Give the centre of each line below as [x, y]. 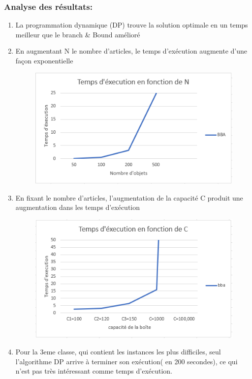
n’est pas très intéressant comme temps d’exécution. [94, 371]
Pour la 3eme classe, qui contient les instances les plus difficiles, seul [118, 352]
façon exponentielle [44, 60]
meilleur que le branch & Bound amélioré [78, 34]
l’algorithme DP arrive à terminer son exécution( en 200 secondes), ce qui [126, 361]
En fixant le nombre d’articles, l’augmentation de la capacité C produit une [129, 197]
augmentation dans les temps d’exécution [78, 207]
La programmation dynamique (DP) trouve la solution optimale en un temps [132, 25]
